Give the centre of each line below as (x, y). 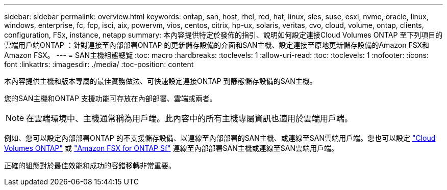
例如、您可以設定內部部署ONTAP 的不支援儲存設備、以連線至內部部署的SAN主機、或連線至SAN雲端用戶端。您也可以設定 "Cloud (220, 138)
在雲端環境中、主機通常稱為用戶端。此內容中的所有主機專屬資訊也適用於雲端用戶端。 (190, 118)
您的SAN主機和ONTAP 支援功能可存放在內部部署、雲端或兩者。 (110, 98)
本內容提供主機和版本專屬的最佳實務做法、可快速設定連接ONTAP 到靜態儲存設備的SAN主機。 (160, 81)
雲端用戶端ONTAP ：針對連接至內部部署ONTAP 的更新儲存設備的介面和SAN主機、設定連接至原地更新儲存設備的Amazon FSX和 (217, 45)
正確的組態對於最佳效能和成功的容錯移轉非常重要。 (90, 165)
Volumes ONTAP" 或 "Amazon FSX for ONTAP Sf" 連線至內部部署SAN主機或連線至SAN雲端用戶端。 (171, 148)
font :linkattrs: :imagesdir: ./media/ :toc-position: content (99, 64)
